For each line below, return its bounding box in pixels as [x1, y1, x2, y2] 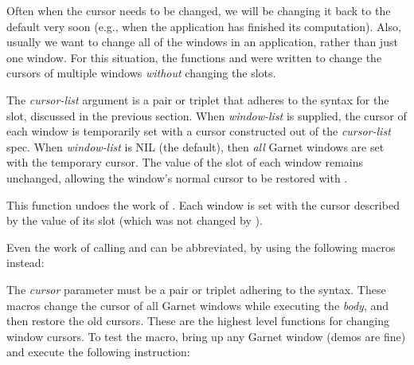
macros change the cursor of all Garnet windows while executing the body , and [6, 296, 389, 313]
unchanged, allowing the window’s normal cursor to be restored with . [6, 169, 348, 186]
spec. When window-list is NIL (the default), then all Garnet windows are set [6, 138, 385, 155]
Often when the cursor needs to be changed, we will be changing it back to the [6, 2, 391, 18]
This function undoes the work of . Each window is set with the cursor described [6, 196, 400, 213]
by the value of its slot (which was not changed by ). [6, 212, 263, 229]
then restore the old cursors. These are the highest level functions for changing [6, 312, 389, 329]
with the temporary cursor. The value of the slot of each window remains [6, 154, 364, 171]
